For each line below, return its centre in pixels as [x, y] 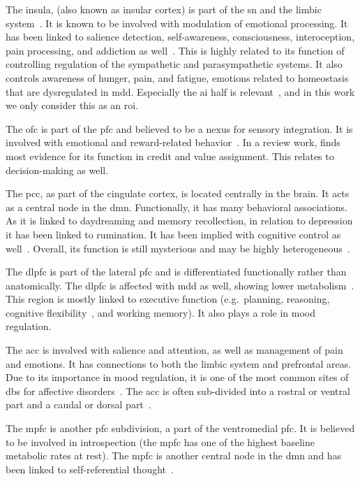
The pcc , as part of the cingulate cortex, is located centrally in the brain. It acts [178, 193]
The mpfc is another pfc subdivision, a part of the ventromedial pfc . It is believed [180, 428]
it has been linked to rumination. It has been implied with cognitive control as [173, 234]
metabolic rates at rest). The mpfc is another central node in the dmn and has [174, 455]
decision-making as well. [57, 170]
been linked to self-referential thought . [90, 469]
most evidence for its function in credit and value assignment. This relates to [170, 156]
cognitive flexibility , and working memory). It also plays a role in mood [161, 312]
